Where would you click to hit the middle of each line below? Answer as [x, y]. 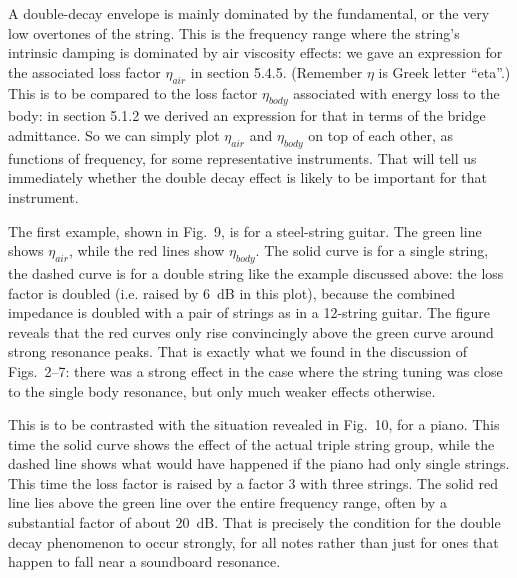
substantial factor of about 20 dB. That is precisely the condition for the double [254, 522]
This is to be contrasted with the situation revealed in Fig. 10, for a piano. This [254, 424]
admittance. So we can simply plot [114, 134]
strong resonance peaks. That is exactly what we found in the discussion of [238, 351]
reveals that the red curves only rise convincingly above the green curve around [251, 331]
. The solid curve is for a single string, [372, 250]
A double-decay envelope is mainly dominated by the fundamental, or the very [249, 13]
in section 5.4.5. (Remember [276, 71]
